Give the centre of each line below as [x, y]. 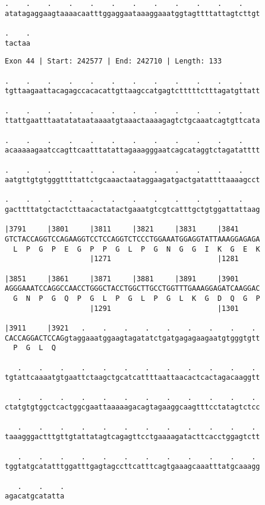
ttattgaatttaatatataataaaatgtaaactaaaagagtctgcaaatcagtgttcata [132, 121]
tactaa [18, 43]
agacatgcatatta [35, 496]
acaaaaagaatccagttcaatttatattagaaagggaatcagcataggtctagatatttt [132, 150]
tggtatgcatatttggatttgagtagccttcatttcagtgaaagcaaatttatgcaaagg [132, 467]
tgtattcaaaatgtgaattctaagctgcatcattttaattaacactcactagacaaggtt [132, 378]
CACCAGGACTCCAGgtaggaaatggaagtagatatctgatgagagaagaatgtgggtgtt [132, 338]
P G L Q [34, 348]
